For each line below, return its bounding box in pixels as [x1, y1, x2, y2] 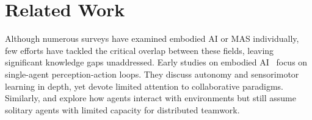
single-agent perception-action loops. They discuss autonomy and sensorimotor [5, 67, 299, 80]
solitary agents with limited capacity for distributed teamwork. [5, 103, 240, 116]
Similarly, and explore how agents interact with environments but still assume [5, 92, 296, 104]
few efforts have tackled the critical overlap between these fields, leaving [5, 44, 274, 56]
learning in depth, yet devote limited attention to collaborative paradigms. [5, 79, 284, 92]
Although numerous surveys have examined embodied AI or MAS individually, [5, 32, 299, 45]
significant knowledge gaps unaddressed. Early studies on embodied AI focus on [5, 56, 308, 68]
